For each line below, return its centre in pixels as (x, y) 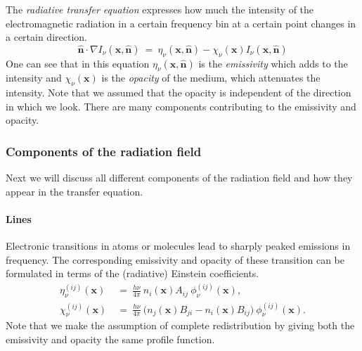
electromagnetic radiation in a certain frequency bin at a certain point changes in (181, 23)
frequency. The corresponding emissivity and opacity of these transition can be (175, 259)
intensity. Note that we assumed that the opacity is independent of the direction (179, 92)
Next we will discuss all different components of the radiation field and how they (179, 178)
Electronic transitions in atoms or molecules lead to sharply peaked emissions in (178, 246)
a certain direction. (46, 37)
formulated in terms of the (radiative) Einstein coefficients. (132, 273)
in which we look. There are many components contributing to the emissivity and (181, 106)
